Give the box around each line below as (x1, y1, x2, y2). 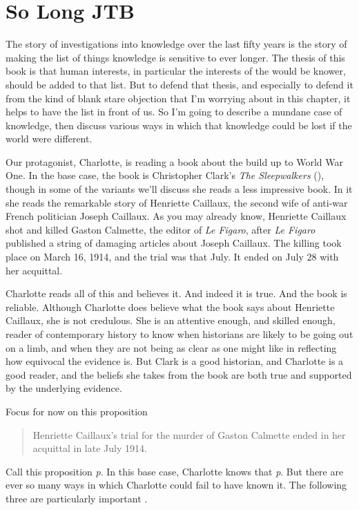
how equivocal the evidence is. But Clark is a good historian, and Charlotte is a (6, 354, 344, 368)
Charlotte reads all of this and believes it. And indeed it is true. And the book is (6, 286, 347, 301)
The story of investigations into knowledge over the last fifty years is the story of (6, 37, 347, 51)
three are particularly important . (6, 491, 148, 505)
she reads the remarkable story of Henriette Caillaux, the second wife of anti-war (6, 195, 348, 209)
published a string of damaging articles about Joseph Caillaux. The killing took (6, 236, 342, 250)
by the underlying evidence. (6, 381, 122, 395)
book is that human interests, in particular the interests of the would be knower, (6, 64, 346, 78)
